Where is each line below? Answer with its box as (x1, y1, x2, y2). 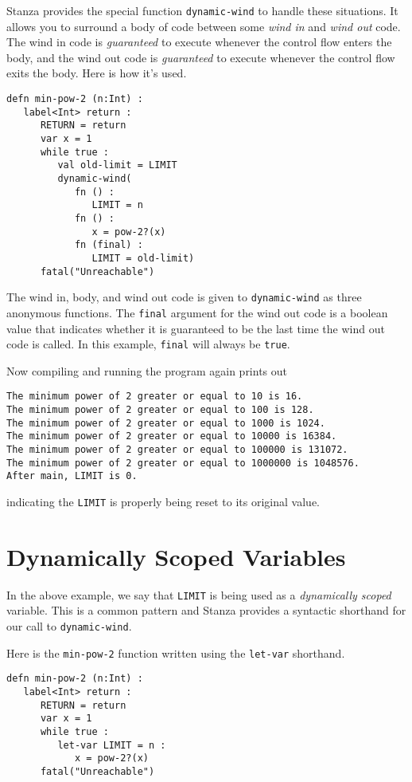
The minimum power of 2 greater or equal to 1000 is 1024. (6, 417, 325, 429)
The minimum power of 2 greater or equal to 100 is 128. (6, 404, 314, 416)
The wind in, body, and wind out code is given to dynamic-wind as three (6, 289, 362, 305)
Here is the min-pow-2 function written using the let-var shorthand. (6, 644, 345, 661)
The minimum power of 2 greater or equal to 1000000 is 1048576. (6, 457, 360, 469)
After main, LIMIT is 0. (6, 470, 138, 482)
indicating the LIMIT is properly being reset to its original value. (6, 493, 320, 509)
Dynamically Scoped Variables (6, 540, 346, 572)
